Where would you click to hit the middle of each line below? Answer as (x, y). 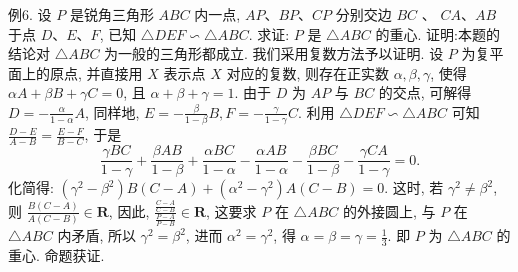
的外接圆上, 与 (389, 210)
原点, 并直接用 (96, 72)
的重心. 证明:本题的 (437, 33)
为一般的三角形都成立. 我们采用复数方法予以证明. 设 (274, 53)
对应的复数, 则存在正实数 (307, 72)
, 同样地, (112, 111)
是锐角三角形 (111, 14)
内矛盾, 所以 (96, 235)
